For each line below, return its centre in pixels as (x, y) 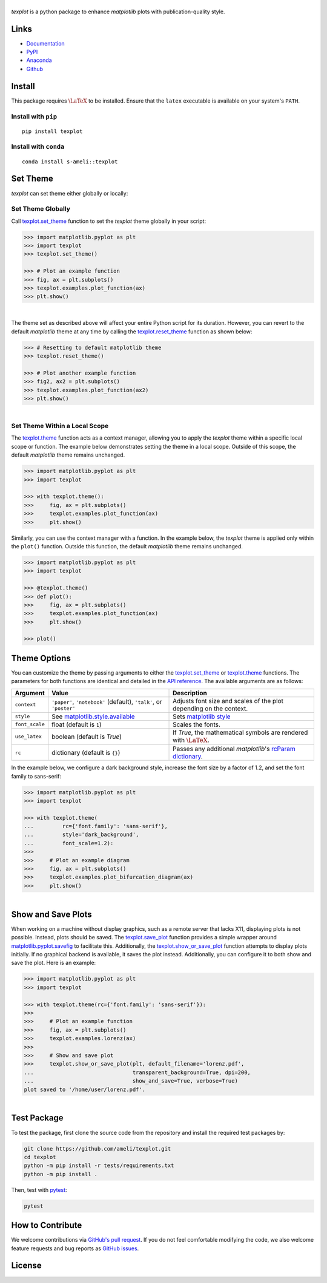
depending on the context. (210, 709)
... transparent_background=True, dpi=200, (137, 1072)
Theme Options (41, 658)
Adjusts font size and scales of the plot (228, 701)
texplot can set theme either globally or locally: (70, 193)
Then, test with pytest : (39, 1189)
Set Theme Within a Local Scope (60, 426)
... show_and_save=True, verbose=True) (131, 1081)
